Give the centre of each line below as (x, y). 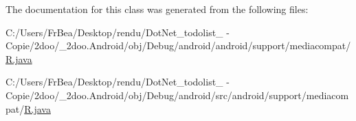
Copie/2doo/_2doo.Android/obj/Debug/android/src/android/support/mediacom (177, 95)
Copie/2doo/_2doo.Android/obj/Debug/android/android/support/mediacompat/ (178, 45)
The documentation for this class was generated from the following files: (157, 9)
